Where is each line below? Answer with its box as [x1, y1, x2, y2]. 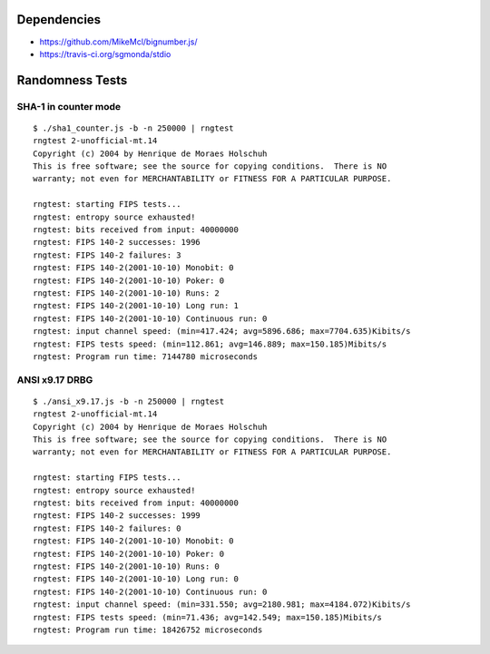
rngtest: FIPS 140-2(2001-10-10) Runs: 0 [33, 561, 220, 571]
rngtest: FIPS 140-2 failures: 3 [33, 249, 181, 260]
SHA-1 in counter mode [16, 100, 122, 112]
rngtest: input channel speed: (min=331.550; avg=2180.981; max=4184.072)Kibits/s [33, 600, 411, 610]
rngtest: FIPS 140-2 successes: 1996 [33, 237, 201, 248]
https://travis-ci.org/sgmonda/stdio [39, 48, 171, 59]
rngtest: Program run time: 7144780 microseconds [33, 351, 259, 362]
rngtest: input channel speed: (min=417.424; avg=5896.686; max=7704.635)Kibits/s [33, 327, 411, 337]
